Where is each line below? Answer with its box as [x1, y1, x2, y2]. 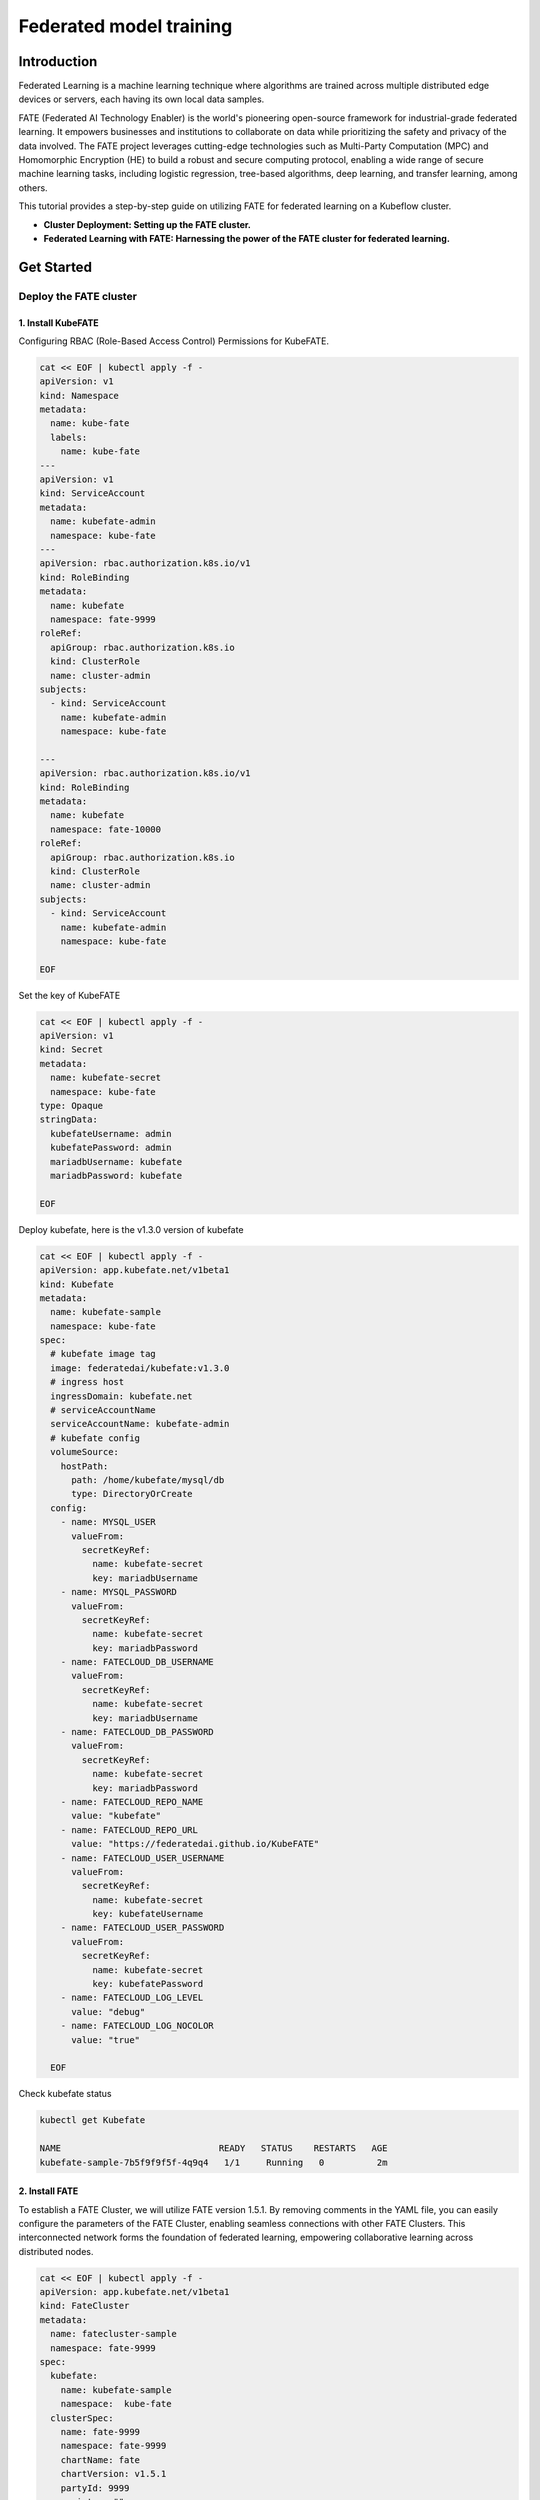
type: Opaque [39, 1100, 104, 1112]
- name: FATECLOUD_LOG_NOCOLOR [60, 2020, 214, 2032]
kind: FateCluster [39, 2300, 130, 2312]
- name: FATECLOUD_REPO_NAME [60, 1796, 204, 1807]
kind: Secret [39, 1044, 104, 1055]
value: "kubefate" [71, 1810, 162, 1822]
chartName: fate [60, 2454, 140, 2465]
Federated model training [18, 15, 233, 37]
